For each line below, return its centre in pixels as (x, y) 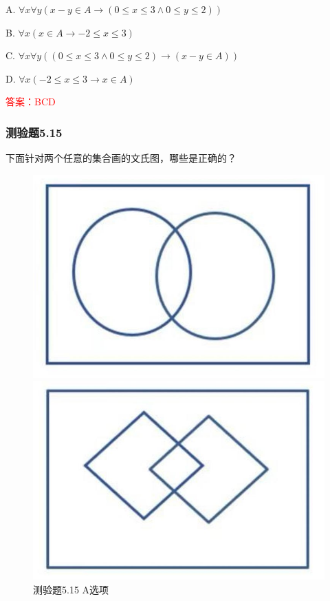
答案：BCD (31, 102)
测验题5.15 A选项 (71, 589)
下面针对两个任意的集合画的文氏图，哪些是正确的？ (121, 158)
